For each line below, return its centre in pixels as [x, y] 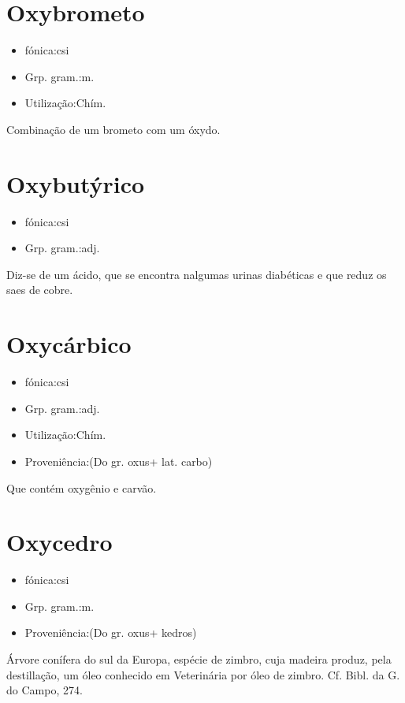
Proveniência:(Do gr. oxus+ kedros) [111, 632]
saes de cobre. [40, 290]
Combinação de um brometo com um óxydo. [113, 129]
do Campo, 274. [45, 690]
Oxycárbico [69, 344]
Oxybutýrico [76, 183]
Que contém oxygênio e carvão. [82, 487]
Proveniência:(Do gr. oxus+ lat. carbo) [119, 461]
